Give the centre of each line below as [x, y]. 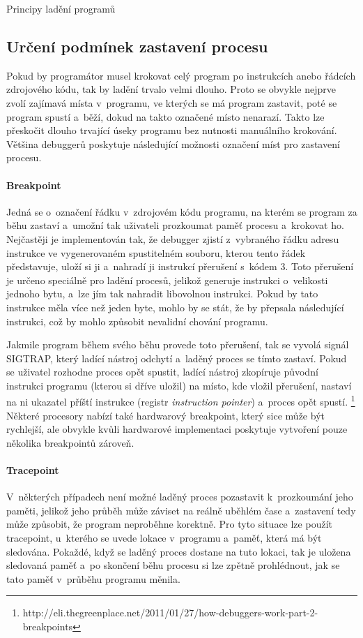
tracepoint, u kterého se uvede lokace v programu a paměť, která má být [164, 538]
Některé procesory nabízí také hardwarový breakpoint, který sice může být [165, 415]
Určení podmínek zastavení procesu [137, 46]
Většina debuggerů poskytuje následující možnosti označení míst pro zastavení [173, 143]
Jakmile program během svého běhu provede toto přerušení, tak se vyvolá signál [178, 344]
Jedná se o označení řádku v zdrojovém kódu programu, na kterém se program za [182, 211]
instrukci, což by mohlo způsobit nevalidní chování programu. [137, 321]
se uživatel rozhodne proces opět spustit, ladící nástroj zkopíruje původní [162, 372]
